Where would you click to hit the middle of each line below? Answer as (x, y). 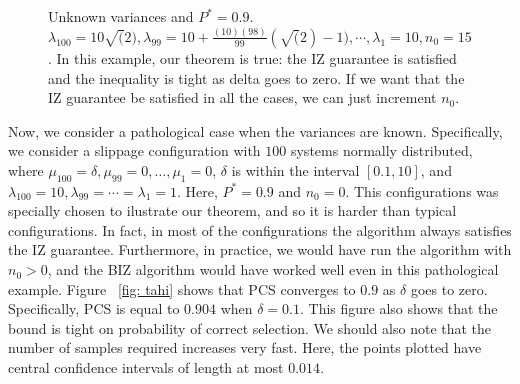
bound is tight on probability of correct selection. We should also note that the (250, 327)
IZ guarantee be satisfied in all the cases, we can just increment (242, 97)
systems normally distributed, (381, 150)
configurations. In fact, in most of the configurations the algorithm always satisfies (260, 229)
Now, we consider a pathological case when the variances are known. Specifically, (255, 130)
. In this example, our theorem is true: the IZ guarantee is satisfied (252, 57)
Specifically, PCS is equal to (94, 308)
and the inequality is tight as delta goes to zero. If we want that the (256, 77)
